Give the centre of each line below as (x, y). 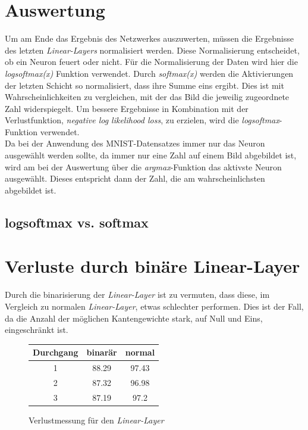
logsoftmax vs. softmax (77, 222)
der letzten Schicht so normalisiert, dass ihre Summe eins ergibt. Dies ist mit (144, 85)
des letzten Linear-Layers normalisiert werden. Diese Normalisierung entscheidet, (152, 50)
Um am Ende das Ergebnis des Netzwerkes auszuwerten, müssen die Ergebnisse (149, 38)
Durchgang (56, 352)
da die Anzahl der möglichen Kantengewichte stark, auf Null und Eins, (134, 318)
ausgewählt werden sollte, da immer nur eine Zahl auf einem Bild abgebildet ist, (151, 155)
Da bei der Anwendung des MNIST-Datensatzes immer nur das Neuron (135, 143)
